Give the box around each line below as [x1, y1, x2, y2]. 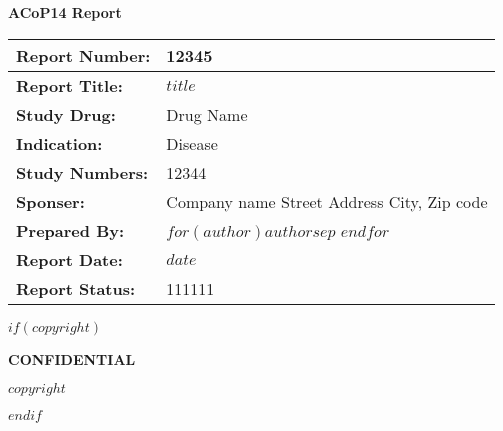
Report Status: [16, 276, 136, 300]
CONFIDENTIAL [8, 348, 136, 369]
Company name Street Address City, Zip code [166, 189, 488, 213]
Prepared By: [16, 218, 125, 242]
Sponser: [16, 189, 85, 213]
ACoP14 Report [8, 2, 122, 22]
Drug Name [166, 102, 248, 126]
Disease [166, 131, 218, 155]
